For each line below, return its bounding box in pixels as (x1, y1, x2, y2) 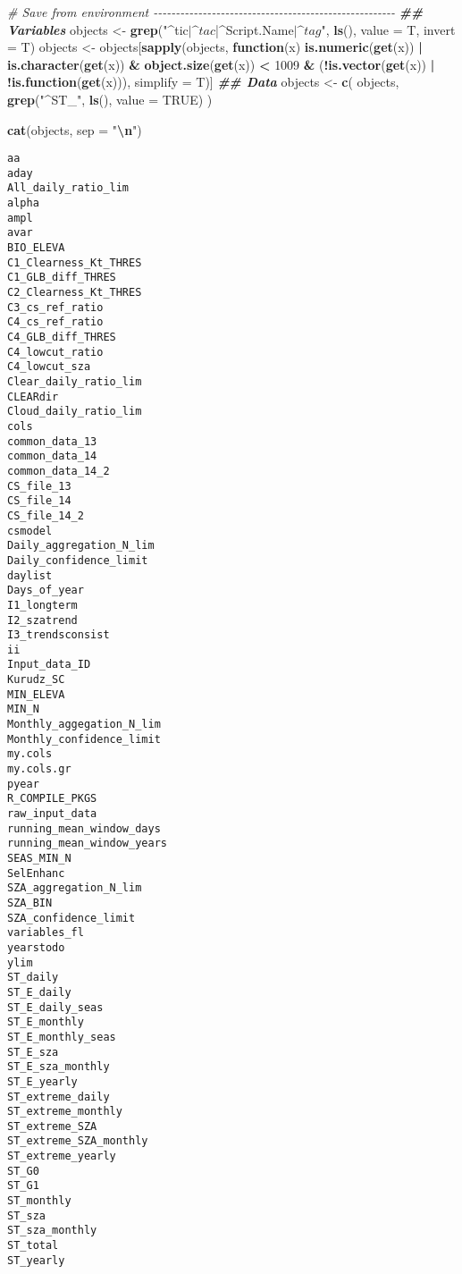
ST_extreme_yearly (7, 1150, 116, 1163)
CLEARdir (7, 390, 59, 403)
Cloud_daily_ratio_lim (7, 405, 142, 418)
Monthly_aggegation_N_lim (7, 718, 161, 731)
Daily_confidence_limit (7, 553, 148, 567)
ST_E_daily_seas (7, 1000, 104, 1014)
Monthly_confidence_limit (7, 732, 161, 746)
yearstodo (7, 941, 65, 954)
